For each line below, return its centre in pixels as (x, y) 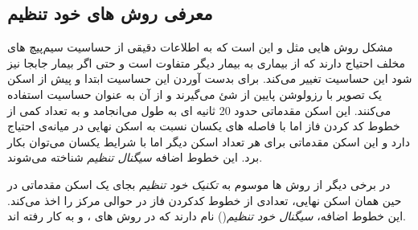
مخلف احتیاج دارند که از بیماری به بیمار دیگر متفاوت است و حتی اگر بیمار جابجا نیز (207, 62)
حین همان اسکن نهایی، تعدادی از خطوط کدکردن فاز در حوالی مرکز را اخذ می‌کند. (205, 200)
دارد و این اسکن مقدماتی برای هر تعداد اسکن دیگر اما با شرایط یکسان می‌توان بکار (209, 141)
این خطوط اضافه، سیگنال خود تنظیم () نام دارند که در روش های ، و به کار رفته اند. (207, 216)
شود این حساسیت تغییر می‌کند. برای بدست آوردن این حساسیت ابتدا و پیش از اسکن (210, 78)
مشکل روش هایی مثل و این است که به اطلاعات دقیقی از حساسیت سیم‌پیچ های (200, 47)
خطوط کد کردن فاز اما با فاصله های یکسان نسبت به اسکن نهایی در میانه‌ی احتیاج (204, 126)
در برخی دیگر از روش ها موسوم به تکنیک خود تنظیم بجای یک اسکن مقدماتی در (199, 184)
